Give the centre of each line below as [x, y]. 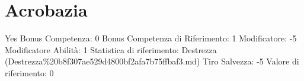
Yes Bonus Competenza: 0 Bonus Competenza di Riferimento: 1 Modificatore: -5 [151, 38]
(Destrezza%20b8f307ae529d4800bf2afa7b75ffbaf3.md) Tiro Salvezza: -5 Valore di [152, 61]
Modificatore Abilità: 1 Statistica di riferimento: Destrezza [111, 49]
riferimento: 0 [29, 72]
